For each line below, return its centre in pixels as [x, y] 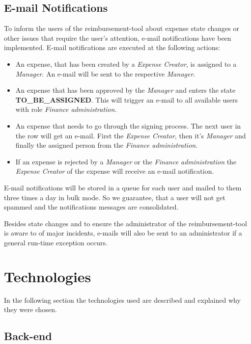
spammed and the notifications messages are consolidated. [91, 207]
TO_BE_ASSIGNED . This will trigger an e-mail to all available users [127, 99]
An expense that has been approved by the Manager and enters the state [125, 90]
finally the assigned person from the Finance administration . [107, 145]
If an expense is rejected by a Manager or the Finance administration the [126, 161]
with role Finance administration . [66, 109]
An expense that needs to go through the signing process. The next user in [128, 125]
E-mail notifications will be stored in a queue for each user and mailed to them [123, 187]
